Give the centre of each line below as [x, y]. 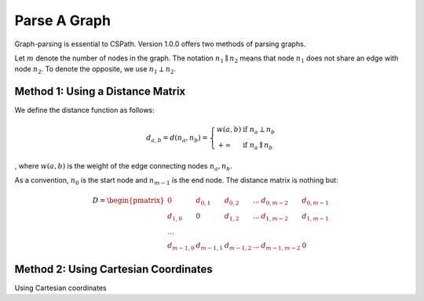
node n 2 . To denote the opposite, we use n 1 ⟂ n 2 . [95, 70]
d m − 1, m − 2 [281, 246]
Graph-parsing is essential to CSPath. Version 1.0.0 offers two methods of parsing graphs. [160, 44]
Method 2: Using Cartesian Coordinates [113, 269]
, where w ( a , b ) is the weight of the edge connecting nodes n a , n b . [124, 167]
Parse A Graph [63, 20]
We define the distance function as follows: [84, 111]
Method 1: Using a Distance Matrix [100, 91]
